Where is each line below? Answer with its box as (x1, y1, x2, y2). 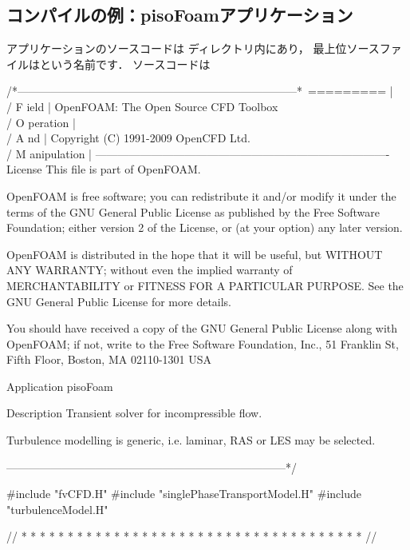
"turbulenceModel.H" (6, 500, 108, 517)
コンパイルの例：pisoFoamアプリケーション (6, 2, 353, 27)
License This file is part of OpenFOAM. (6, 161, 201, 177)
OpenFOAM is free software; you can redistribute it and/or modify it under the (6, 187, 396, 204)
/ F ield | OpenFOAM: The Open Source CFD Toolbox (6, 98, 278, 114)
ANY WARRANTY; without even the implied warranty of (6, 261, 293, 278)
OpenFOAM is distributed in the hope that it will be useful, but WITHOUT (6, 245, 383, 262)
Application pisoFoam (6, 377, 113, 394)
